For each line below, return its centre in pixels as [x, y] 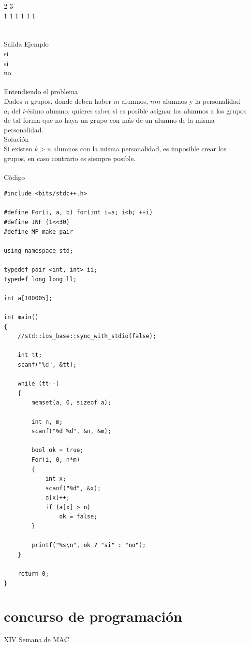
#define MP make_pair [39, 232]
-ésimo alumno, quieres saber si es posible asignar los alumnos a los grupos [136, 110]
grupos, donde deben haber [71, 101]
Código [15, 177]
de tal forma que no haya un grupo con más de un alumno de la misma [109, 120]
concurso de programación [93, 616]
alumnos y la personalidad [201, 101]
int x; [56, 479]
